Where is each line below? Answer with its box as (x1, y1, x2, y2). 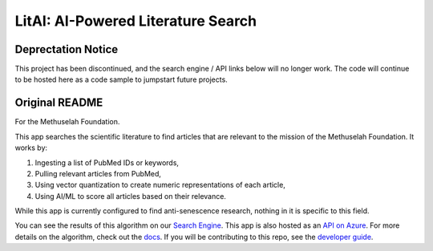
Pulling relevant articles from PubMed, (34, 168, 162, 178)
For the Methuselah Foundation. (14, 117, 120, 127)
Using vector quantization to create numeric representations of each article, (34, 180, 286, 190)
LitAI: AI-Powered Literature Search (14, 12, 257, 30)
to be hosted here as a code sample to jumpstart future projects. (14, 75, 228, 84)
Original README (14, 96, 103, 110)
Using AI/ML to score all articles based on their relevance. (34, 191, 226, 200)
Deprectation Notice (14, 43, 119, 56)
